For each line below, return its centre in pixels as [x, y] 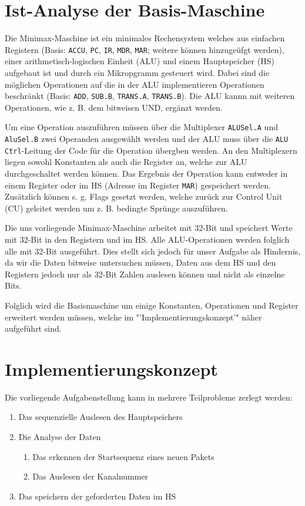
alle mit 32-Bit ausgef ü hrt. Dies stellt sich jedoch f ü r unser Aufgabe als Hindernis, [153, 251]
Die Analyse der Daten [60, 437]
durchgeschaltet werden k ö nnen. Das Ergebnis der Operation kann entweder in [146, 173]
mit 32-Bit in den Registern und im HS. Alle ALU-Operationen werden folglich [147, 239]
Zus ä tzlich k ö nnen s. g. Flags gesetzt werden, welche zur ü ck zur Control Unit [144, 196]
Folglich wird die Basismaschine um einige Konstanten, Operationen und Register [152, 305]
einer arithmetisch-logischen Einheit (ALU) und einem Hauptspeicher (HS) [140, 61]
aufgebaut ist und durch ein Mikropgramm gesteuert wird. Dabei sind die [137, 72]
